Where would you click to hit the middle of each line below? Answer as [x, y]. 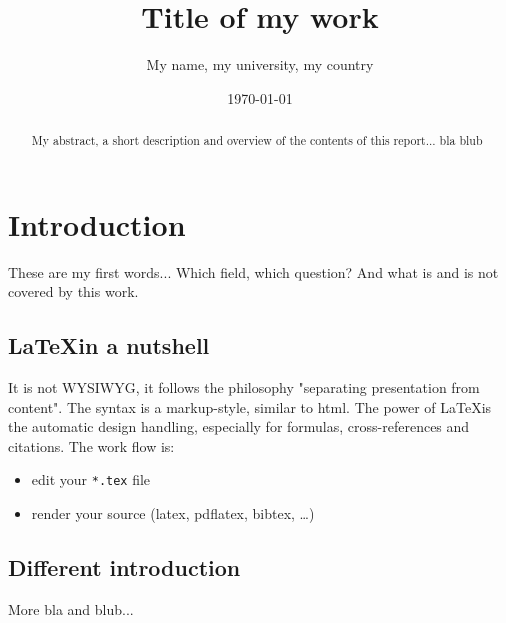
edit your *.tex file [91, 479]
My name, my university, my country [260, 64]
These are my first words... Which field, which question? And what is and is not [253, 271]
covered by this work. [73, 291]
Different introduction [124, 567]
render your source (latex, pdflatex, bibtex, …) [173, 513]
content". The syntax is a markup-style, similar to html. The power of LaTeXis [250, 406]
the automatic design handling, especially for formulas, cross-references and [239, 426]
